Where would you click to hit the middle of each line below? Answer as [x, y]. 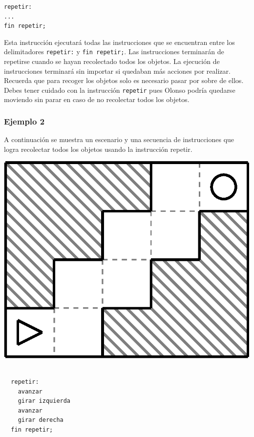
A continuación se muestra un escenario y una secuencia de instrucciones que [119, 139]
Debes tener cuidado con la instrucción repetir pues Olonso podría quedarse [120, 90]
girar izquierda [44, 401]
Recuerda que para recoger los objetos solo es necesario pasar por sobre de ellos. [124, 80]
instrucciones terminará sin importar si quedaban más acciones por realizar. [117, 71]
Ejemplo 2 [24, 121]
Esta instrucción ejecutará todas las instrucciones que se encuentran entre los [119, 42]
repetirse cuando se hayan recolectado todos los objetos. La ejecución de [112, 61]
